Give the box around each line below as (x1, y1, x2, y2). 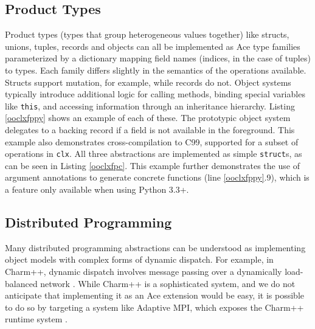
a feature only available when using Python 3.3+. (5, 183, 189, 196)
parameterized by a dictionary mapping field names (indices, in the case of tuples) (5, 52, 311, 64)
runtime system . (5, 313, 67, 325)
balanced (5, 277, 38, 289)
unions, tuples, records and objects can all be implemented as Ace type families (5, 40, 300, 52)
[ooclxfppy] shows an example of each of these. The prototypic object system (5, 111, 291, 124)
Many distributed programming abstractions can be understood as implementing (5, 241, 306, 254)
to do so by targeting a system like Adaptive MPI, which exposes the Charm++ (5, 300, 304, 313)
